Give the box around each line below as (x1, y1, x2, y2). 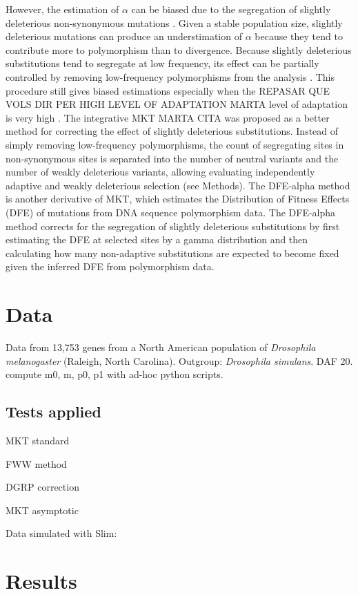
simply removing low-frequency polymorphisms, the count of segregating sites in (6, 137, 344, 151)
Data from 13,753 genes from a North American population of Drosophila (6, 340, 316, 354)
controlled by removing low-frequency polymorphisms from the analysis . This (6, 69, 335, 84)
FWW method (6, 456, 67, 471)
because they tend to (255, 29, 343, 44)
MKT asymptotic (6, 502, 79, 517)
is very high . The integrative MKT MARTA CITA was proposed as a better (6, 110, 330, 124)
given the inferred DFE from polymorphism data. (6, 259, 215, 274)
